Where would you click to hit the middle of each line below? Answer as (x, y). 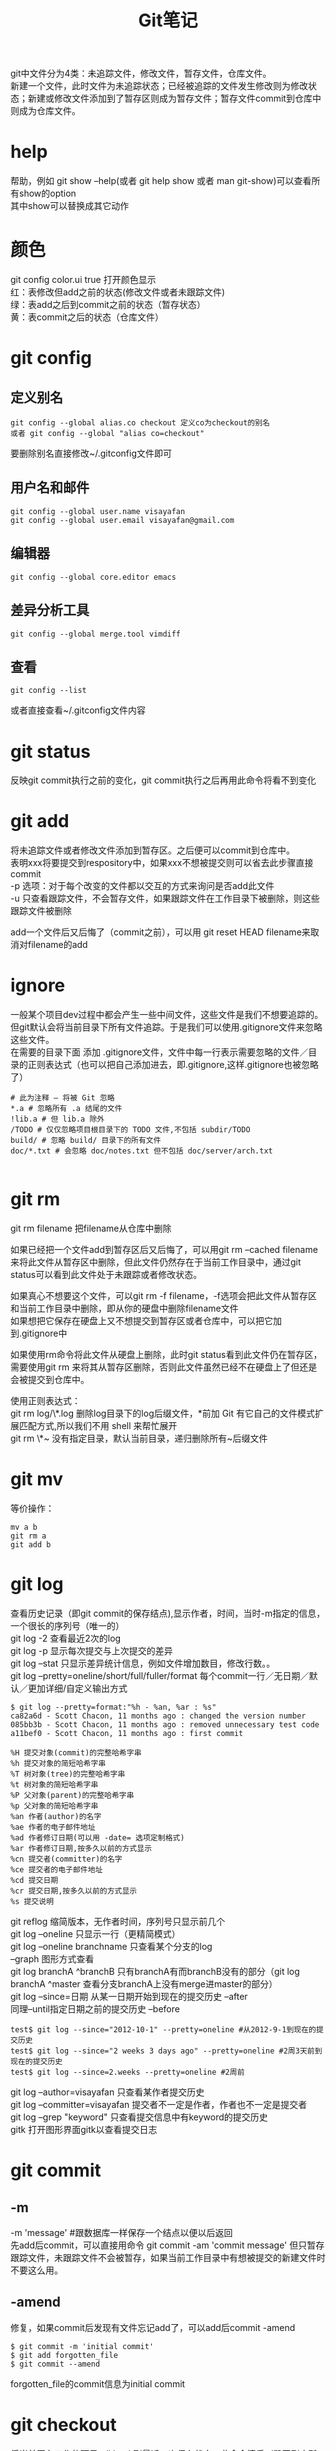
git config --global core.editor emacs (93, 577)
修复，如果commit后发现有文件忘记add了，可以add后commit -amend (153, 2327)
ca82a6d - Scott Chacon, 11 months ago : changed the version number (158, 1716)
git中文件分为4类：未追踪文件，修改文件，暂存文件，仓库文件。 (141, 73)
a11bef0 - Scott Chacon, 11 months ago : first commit (127, 1733)
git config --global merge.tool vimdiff (96, 634)
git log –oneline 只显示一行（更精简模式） (95, 1933)
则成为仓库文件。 (45, 111)
